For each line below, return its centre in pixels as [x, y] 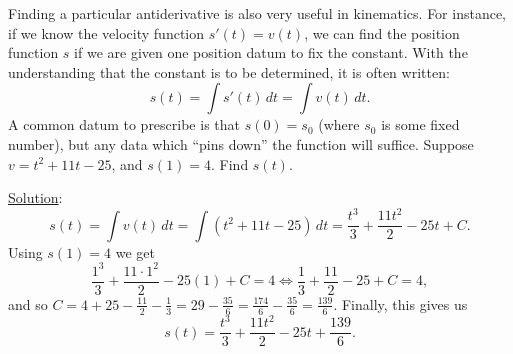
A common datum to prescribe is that [124, 124]
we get [135, 251]
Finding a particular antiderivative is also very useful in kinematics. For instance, [257, 13]
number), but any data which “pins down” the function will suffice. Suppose [241, 143]
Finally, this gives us [404, 303]
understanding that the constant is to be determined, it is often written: [229, 71]
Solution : [35, 197]
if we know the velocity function [106, 32]
